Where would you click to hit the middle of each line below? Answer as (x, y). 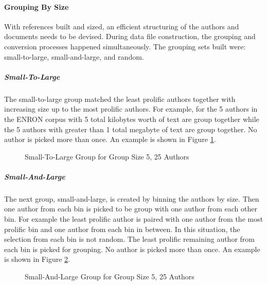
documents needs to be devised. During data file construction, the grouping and (130, 36)
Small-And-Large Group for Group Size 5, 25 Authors (110, 277)
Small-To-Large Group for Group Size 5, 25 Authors (107, 156)
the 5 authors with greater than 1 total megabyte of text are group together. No (131, 129)
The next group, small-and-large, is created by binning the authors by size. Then (132, 198)
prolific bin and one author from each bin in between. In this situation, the (122, 229)
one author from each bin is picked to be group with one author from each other (131, 209)
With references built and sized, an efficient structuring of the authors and (122, 26)
